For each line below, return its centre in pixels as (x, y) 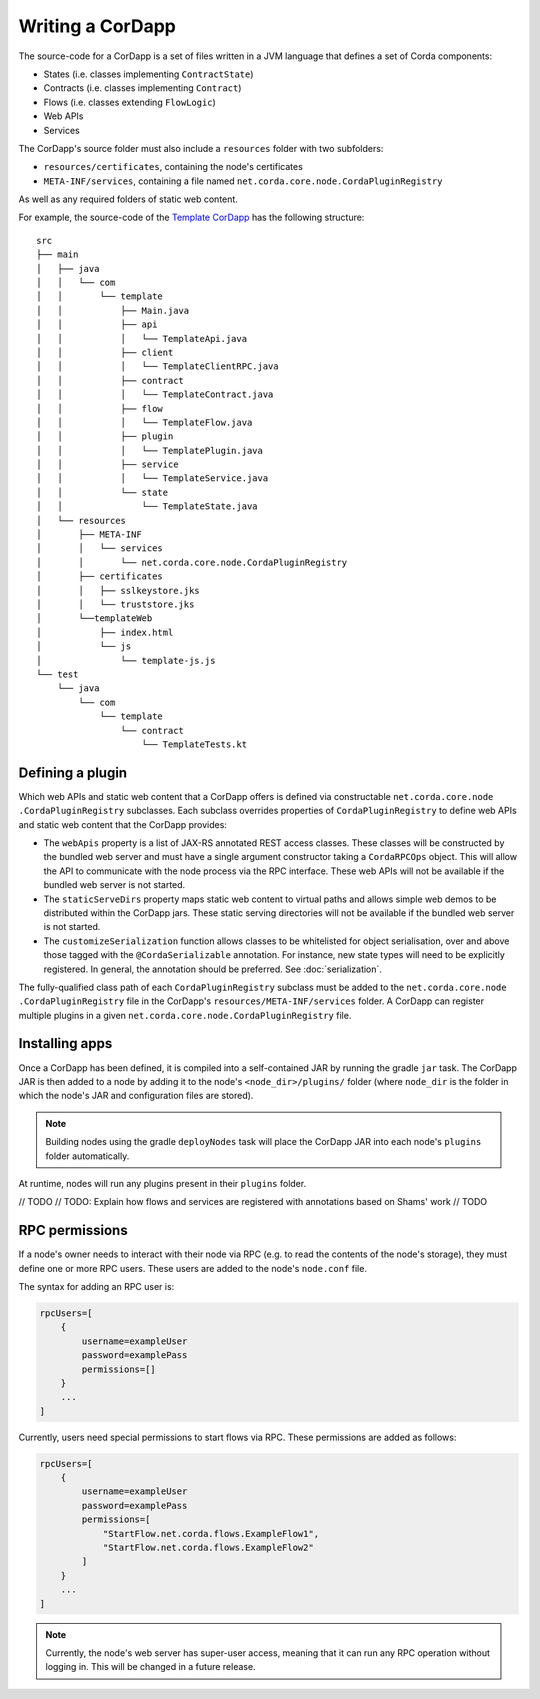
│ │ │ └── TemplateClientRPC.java (157, 366)
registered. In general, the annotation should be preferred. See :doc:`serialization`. (212, 969)
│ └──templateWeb (94, 618)
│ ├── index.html (105, 632)
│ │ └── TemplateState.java (147, 506)
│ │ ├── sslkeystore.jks (118, 590)
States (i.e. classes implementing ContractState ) (148, 74)
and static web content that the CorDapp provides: (122, 824)
